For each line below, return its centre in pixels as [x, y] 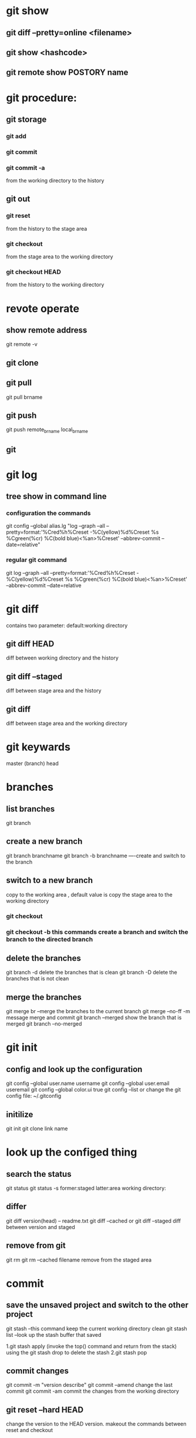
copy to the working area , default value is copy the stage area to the [89, 894]
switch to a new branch [50, 881]
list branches [31, 809]
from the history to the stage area [47, 228]
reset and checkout [29, 1430]
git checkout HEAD [34, 272]
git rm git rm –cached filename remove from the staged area [79, 1260]
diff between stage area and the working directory [67, 723]
